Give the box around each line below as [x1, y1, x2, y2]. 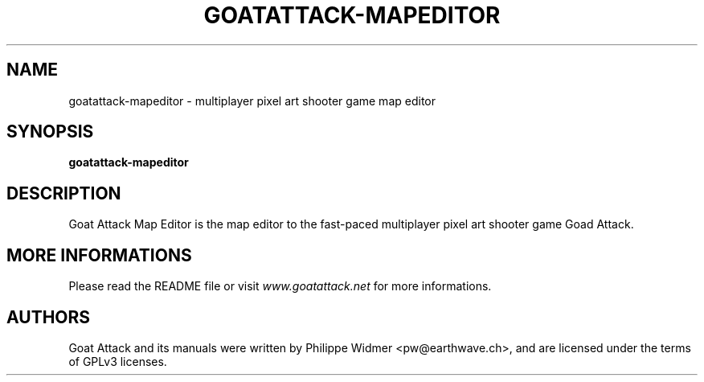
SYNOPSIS [6, 121, 94, 142]
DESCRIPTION [6, 183, 121, 203]
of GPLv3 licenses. [68, 354, 167, 368]
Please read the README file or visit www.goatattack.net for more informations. [68, 279, 492, 294]
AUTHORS [6, 306, 91, 327]
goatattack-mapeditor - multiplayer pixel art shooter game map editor [68, 93, 436, 108]
